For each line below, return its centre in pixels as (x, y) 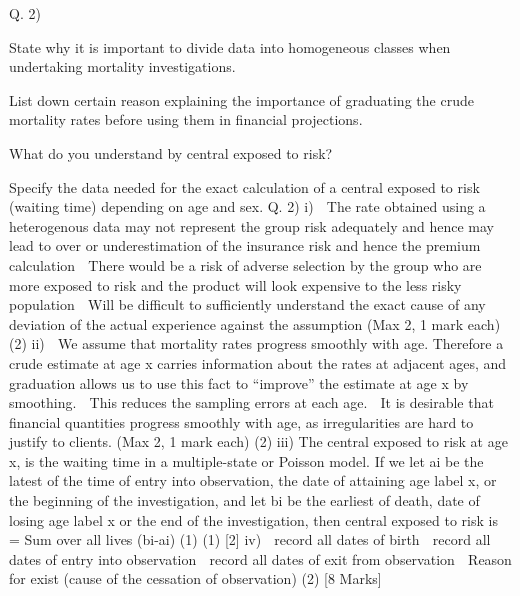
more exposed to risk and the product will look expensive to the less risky (235, 284)
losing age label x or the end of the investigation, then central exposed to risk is (253, 519)
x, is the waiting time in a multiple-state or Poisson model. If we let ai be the (246, 460)
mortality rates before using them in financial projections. (186, 119)
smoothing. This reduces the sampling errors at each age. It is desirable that (251, 402)
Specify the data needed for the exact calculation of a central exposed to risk (244, 186)
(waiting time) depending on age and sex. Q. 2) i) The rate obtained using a (247, 206)
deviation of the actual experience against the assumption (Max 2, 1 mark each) (255, 323)
